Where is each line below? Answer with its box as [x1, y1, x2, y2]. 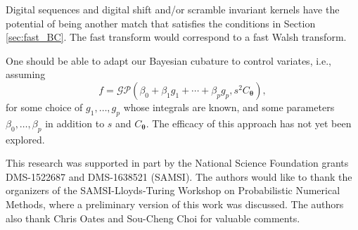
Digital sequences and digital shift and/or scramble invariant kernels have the [6, 2, 340, 16]
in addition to [45, 115, 105, 130]
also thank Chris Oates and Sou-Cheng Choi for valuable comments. [6, 210, 300, 225]
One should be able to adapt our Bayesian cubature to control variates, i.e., [6, 53, 331, 68]
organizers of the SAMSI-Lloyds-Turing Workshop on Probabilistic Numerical [6, 183, 340, 198]
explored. [6, 132, 45, 146]
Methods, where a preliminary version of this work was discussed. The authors [6, 196, 344, 211]
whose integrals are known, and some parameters [123, 99, 335, 114]
